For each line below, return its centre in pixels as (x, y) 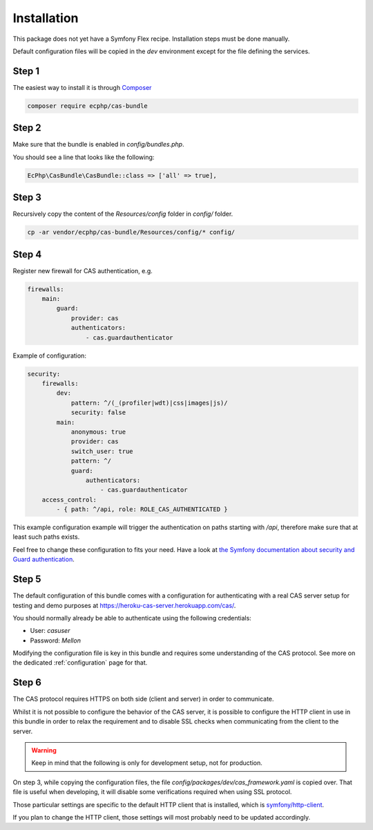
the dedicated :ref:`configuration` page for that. (80, 663)
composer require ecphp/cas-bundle (87, 106)
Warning (44, 750)
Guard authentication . (44, 560)
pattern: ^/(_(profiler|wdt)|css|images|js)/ (149, 403)
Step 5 (27, 579)
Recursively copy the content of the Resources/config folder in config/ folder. (123, 214)
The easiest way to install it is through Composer (82, 87)
